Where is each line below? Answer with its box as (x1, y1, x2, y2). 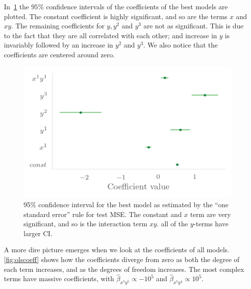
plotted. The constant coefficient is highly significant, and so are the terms (4, 11, 227, 21)
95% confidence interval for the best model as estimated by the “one (24, 199, 228, 209)
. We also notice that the (143, 40, 218, 50)
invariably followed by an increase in (4, 40, 113, 50)
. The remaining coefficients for (11, 21, 105, 31)
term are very (190, 209, 231, 219)
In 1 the (4, 1, 29, 11)
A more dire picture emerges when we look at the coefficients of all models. (4, 244, 229, 255)
